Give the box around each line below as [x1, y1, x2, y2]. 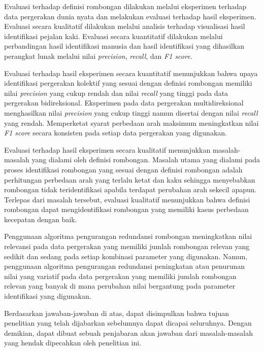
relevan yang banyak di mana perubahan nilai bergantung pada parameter [4, 280, 236, 291]
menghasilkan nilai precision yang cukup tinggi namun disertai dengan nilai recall [4, 107, 258, 118]
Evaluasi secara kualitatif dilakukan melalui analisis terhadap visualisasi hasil [4, 21, 245, 31]
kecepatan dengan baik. [4, 214, 77, 224]
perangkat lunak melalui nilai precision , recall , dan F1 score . [4, 50, 192, 61]
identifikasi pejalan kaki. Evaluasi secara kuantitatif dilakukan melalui [4, 30, 223, 41]
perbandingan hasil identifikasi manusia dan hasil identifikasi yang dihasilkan [4, 41, 245, 51]
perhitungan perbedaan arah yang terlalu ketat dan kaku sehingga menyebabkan [4, 174, 255, 185]
